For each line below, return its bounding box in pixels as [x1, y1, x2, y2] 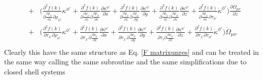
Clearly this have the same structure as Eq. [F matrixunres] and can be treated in [4, 46, 259, 57]
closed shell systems [4, 66, 65, 76]
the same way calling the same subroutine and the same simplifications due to [4, 56, 247, 67]
